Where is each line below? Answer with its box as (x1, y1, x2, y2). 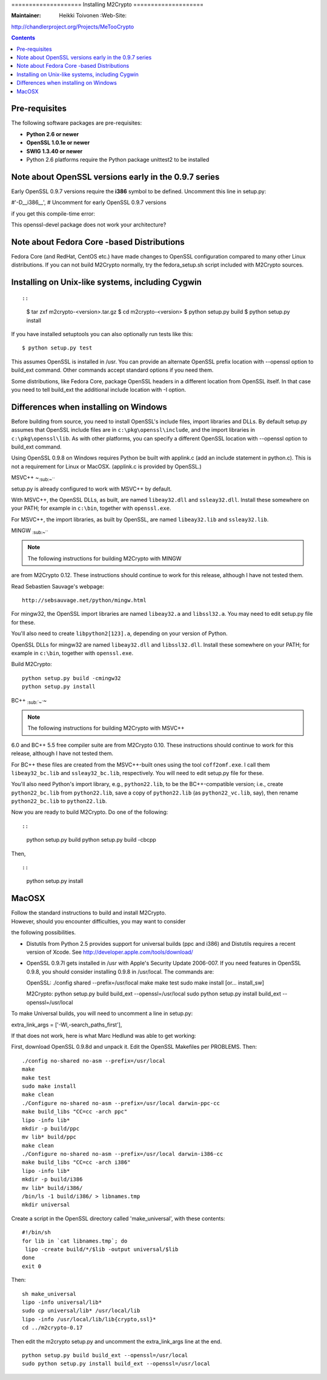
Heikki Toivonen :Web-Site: (59, 12, 127, 19)
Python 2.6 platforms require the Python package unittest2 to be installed (26, 156, 210, 163)
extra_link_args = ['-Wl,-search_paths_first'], (11, 1021, 122, 1028)
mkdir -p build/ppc (22, 1125, 80, 1132)
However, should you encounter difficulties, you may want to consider (11, 917, 186, 925)
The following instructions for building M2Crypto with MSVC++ (27, 724, 185, 732)
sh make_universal (22, 1290, 77, 1297)
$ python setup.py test (22, 345, 93, 351)
